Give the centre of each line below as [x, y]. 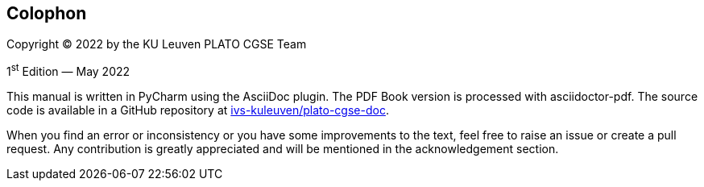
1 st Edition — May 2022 [68, 71]
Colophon [47, 13]
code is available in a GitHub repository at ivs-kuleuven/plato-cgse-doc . [198, 110]
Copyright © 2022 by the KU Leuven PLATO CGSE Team [157, 44]
